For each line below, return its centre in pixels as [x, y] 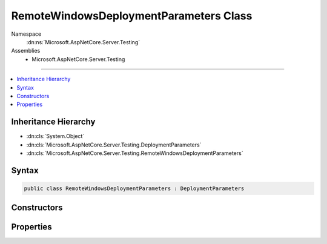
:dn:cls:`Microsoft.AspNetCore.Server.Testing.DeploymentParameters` [114, 145]
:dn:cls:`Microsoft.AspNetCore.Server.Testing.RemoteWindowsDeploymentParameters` [135, 153]
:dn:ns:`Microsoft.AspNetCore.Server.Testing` [83, 42]
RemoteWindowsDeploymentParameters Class [132, 16]
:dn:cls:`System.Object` [55, 136]
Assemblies [26, 51]
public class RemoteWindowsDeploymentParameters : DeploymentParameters [134, 188]
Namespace [26, 34]
